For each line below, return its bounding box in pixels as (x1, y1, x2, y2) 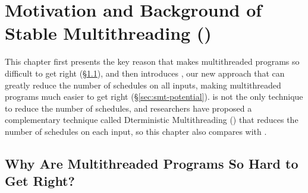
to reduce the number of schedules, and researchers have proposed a (5, 102, 252, 114)
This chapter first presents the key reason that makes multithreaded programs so (5, 55, 300, 68)
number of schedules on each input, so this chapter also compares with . (5, 125, 267, 137)
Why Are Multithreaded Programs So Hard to (5, 154, 298, 172)
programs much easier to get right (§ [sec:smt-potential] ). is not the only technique (5, 90, 303, 103)
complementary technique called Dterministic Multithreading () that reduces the (5, 113, 298, 126)
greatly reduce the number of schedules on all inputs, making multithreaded (5, 78, 281, 91)
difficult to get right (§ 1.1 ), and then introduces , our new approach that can (5, 67, 285, 79)
